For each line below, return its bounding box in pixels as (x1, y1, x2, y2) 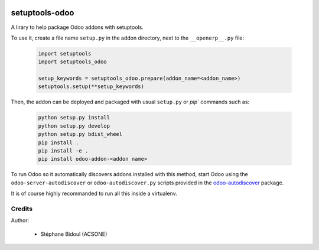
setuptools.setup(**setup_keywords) (38, 83, 145, 90)
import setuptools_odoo (38, 59, 108, 65)
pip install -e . (38, 147, 89, 154)
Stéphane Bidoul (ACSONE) (40, 230, 108, 238)
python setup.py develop (38, 122, 110, 129)
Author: (11, 217, 30, 224)
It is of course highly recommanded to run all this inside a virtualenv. (11, 190, 177, 197)
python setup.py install (38, 114, 110, 121)
